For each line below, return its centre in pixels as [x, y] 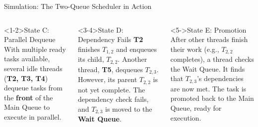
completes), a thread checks [212, 59]
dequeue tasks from [33, 88]
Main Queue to [27, 107]
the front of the [29, 97]
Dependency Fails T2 [110, 39]
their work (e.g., [195, 49]
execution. [186, 117]
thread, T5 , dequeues [110, 69]
